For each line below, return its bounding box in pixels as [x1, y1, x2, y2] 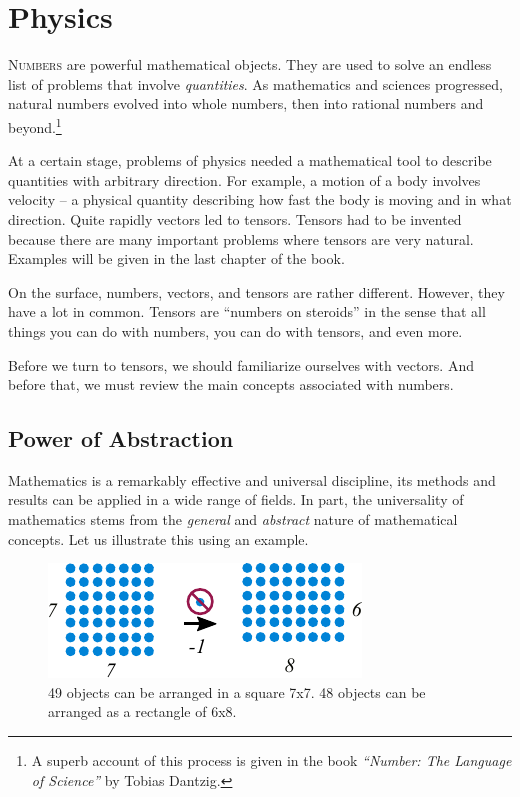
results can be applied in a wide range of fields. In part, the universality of [8, 489, 464, 510]
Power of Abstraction [8, 423, 234, 454]
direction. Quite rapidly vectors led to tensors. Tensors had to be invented [8, 208, 462, 229]
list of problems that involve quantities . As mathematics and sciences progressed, [8, 73, 503, 94]
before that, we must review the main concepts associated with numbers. [8, 374, 454, 395]
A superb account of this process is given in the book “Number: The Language [31, 750, 512, 771]
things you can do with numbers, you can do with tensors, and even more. [8, 320, 463, 341]
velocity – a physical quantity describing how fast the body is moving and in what [8, 189, 512, 210]
